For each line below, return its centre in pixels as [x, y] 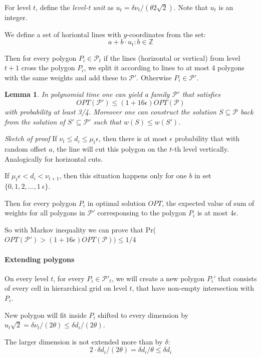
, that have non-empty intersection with [193, 288]
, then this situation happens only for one [123, 175]
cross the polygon [48, 68]
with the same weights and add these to [66, 77]
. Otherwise [154, 77]
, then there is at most [133, 138]
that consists [237, 278]
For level [18, 7]
